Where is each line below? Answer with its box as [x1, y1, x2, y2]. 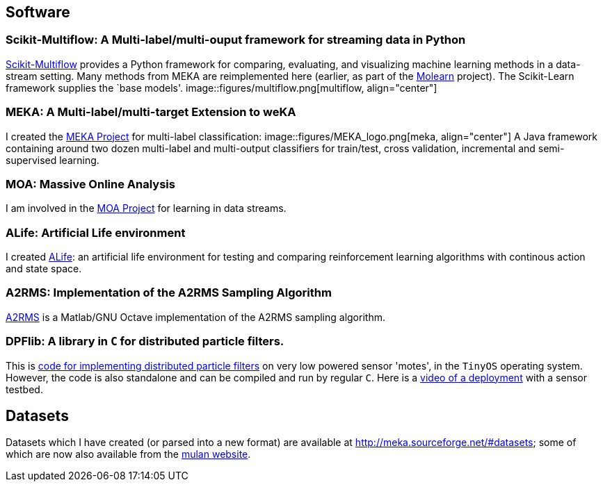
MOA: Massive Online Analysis [6, 176, 175, 191]
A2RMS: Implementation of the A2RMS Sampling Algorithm [6, 286, 332, 300]
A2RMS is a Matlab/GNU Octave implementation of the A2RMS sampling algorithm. [6, 311, 385, 323]
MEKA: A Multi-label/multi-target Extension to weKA [6, 105, 296, 119]
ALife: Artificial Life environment [6, 225, 186, 240]
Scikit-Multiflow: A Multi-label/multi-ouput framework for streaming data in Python [6, 33, 466, 47]
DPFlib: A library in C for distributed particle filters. [6, 334, 284, 349]
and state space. [6, 263, 82, 275]
